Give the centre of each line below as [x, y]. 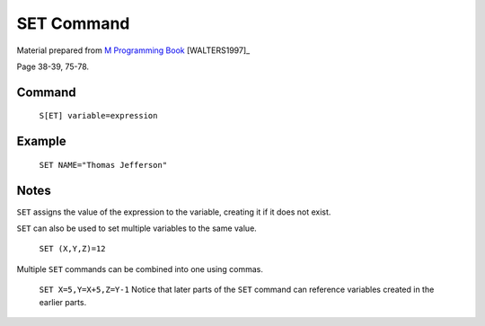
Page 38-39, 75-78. [53, 66]
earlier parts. [63, 302]
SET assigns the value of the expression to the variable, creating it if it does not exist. [174, 212]
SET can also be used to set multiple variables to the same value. [137, 228]
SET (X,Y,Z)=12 [73, 249]
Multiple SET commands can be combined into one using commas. [140, 269]
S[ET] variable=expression [98, 116]
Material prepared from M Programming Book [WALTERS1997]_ [133, 50]
